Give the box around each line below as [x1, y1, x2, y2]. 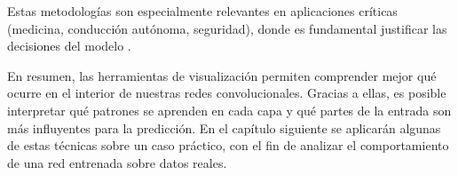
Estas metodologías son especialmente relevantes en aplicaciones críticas [7, 2, 398, 20]
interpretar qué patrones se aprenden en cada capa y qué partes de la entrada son [7, 100, 452, 119]
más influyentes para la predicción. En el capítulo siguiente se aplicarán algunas [7, 118, 441, 137]
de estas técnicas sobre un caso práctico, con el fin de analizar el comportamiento [7, 136, 449, 155]
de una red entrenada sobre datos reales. [7, 153, 227, 171]
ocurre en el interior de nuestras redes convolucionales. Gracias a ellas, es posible [7, 84, 446, 102]
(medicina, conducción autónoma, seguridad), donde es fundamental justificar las [7, 19, 447, 37]
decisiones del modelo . [7, 36, 131, 55]
